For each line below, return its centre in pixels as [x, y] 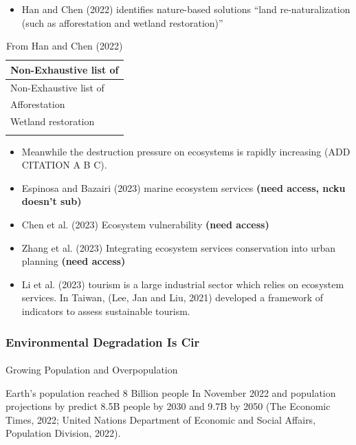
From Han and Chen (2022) [65, 46]
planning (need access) [74, 261]
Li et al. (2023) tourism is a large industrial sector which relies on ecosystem [183, 284]
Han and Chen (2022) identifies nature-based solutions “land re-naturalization [186, 9]
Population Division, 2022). [63, 433]
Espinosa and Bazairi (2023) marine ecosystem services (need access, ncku [183, 187]
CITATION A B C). [64, 165]
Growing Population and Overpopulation [92, 370]
